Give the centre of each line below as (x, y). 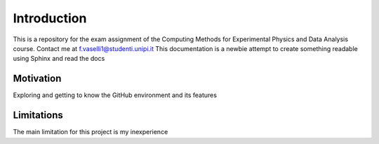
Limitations (38, 115)
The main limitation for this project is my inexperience (91, 132)
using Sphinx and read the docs (59, 59)
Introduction (50, 18)
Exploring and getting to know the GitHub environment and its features (115, 95)
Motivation (37, 79)
